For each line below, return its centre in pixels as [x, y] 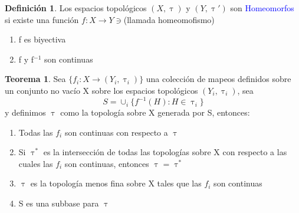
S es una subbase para [59, 203]
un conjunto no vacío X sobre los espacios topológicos [101, 90]
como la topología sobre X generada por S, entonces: [155, 112]
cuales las [36, 163]
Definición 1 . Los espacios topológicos [76, 8]
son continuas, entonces [107, 163]
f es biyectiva [42, 39]
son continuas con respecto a [116, 132]
